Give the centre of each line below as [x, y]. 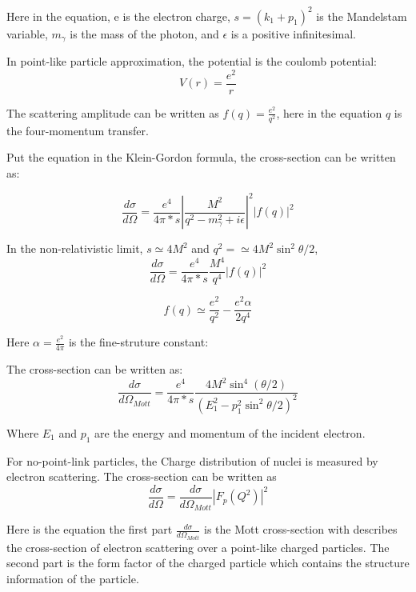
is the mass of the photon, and [144, 33]
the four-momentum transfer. [78, 130]
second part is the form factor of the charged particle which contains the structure [208, 563]
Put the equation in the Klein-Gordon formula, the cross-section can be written [201, 157]
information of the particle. [73, 578]
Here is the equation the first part [90, 529]
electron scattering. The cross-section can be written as [142, 476]
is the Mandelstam [362, 16]
